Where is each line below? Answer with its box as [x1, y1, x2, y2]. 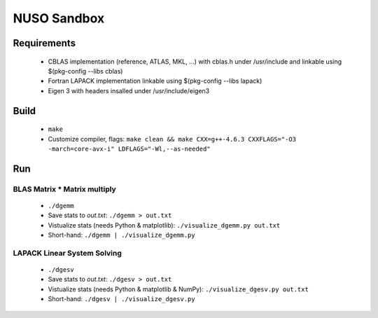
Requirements [13, 37, 76, 49]
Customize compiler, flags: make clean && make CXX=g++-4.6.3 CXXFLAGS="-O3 [48, 134, 297, 143]
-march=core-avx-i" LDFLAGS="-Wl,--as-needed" [48, 144, 211, 153]
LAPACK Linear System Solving [13, 248, 122, 258]
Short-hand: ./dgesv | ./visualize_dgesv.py [48, 295, 195, 303]
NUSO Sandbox [13, 11, 105, 26]
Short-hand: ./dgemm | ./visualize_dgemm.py [48, 231, 195, 240]
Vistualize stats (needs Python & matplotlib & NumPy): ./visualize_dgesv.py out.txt [48, 284, 309, 293]
